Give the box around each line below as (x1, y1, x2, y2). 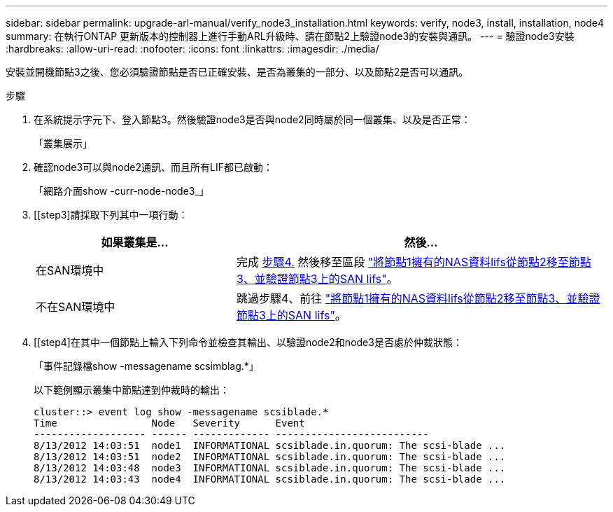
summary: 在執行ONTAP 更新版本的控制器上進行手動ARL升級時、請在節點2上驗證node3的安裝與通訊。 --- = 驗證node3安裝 (6, 30, 575, 42)
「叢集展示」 (34, 137, 92, 149)
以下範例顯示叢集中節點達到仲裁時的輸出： (34, 384, 230, 396)
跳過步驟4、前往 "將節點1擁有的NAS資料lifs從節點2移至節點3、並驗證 (236, 291, 600, 305)
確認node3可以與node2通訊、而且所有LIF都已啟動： (34, 161, 273, 173)
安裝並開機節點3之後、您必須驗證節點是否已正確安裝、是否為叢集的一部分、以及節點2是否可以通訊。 (6, 66, 469, 78)
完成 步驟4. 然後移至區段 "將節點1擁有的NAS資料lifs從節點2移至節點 (236, 255, 591, 269)
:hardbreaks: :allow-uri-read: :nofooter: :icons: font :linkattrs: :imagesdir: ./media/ (6, 43, 379, 55)
